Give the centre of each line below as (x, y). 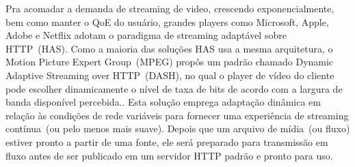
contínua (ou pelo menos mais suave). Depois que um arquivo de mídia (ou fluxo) (178, 128)
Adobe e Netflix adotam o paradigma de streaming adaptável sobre (146, 35)
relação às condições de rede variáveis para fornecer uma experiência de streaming (177, 115)
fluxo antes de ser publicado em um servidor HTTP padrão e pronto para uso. (169, 155)
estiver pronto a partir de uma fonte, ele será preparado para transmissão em (167, 141)
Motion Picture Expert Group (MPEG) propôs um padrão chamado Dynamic (170, 62)
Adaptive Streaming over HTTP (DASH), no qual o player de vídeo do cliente (170, 75)
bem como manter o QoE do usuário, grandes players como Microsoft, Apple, (167, 21)
